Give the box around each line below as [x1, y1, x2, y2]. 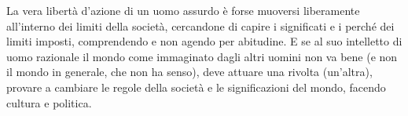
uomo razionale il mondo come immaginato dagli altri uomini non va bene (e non [6, 48, 398, 64]
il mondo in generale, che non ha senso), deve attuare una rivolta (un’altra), [6, 63, 373, 80]
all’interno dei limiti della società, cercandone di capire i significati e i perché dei [6, 17, 395, 34]
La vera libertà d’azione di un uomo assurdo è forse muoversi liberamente [6, 2, 360, 18]
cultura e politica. [6, 94, 92, 111]
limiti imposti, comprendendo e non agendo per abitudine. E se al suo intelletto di [6, 33, 402, 49]
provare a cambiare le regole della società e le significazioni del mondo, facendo [6, 78, 386, 95]
